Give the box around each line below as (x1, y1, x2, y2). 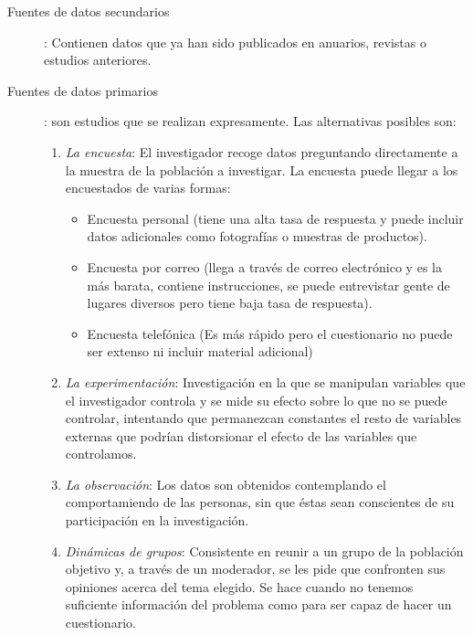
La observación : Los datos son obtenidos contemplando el (65, 474, 386, 493)
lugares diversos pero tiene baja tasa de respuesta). (87, 293, 373, 312)
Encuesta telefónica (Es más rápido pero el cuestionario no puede (87, 323, 453, 343)
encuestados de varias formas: (65, 178, 231, 197)
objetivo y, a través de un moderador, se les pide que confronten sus (65, 559, 446, 578)
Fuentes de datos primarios (7, 80, 159, 100)
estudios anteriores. (44, 50, 152, 69)
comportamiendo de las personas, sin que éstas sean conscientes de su (65, 492, 455, 512)
